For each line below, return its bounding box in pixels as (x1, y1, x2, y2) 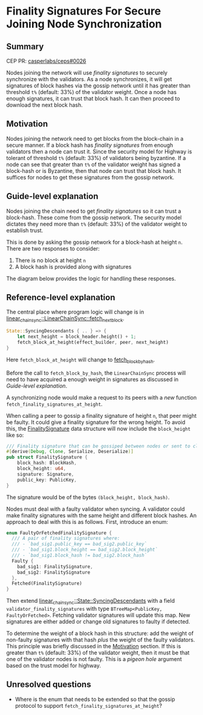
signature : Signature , (17, 471, 74, 477)
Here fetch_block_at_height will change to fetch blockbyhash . (6, 356, 155, 364)
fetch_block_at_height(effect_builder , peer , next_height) (17, 339, 169, 345)
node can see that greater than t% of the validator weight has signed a (6, 161, 181, 168)
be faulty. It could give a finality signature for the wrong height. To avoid (6, 418, 185, 426)
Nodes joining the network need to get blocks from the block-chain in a (6, 135, 184, 142)
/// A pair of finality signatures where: (11, 535, 120, 542)
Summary (6, 41, 44, 52)
